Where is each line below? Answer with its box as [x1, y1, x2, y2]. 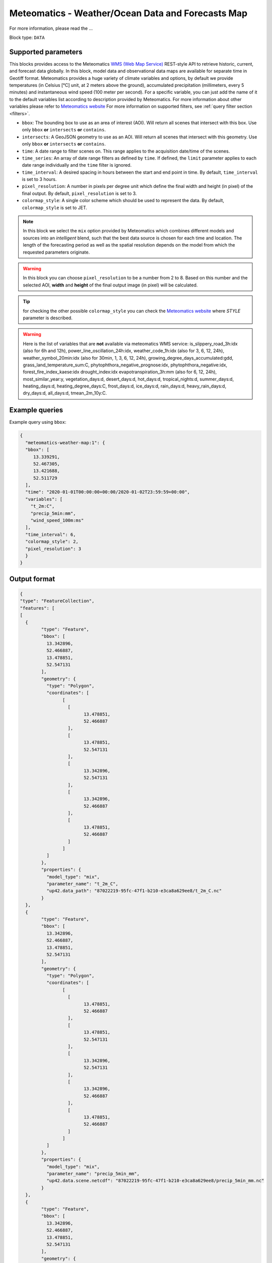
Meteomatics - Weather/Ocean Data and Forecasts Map [9, 8, 248, 19]
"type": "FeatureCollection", [20, 598, 95, 604]
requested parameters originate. [23, 249, 90, 255]
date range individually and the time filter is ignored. [22, 162, 132, 168]
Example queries [9, 406, 63, 414]
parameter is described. [23, 315, 73, 321]
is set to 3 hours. [22, 176, 57, 182]
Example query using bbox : [9, 419, 66, 425]
